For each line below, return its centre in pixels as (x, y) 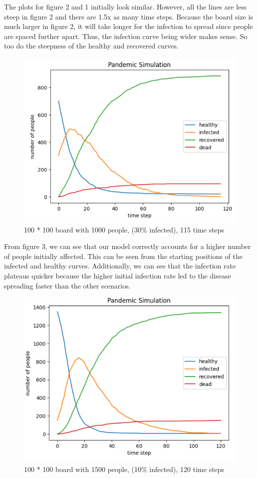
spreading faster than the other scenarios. (67, 285)
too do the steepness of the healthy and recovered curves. (91, 46)
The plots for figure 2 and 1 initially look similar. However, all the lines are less (126, 6)
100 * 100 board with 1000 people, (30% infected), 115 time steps (124, 229)
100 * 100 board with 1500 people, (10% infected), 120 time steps (124, 469)
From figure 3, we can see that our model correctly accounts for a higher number (128, 246)
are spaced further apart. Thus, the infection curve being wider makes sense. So (126, 36)
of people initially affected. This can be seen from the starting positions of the (124, 256)
